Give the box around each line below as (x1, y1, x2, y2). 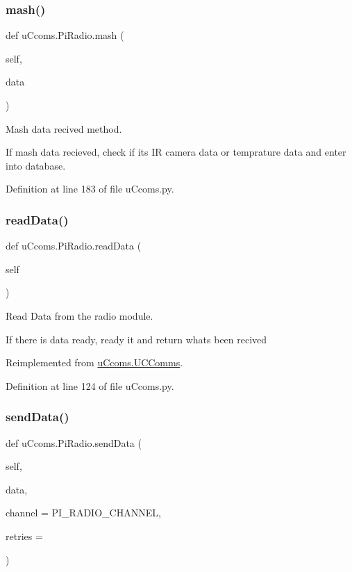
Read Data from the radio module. (6, 308, 153, 322)
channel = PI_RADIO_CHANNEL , (6, 505, 161, 520)
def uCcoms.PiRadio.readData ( (6, 238, 142, 253)
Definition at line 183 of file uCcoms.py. (6, 181, 174, 196)
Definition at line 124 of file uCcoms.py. (6, 378, 174, 393)
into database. (6, 158, 66, 172)
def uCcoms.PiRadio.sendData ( (6, 435, 142, 450)
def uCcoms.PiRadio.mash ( (6, 28, 124, 42)
